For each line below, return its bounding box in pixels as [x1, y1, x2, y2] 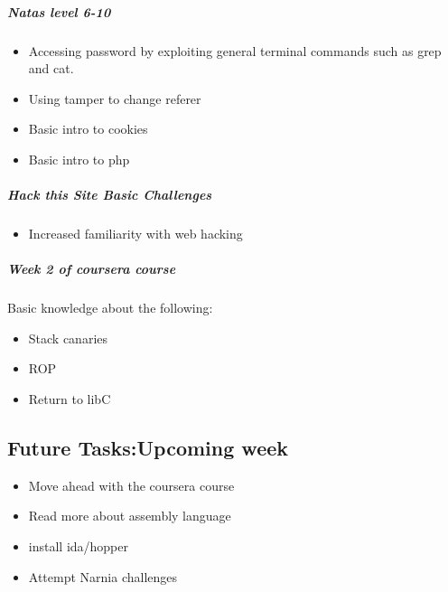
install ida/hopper [28, 537, 129, 556]
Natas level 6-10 [7, 2, 111, 21]
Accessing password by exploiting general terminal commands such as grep [28, 41, 442, 60]
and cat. [28, 59, 74, 78]
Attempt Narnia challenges [28, 567, 178, 586]
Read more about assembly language [28, 506, 231, 525]
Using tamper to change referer [28, 89, 201, 108]
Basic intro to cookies [28, 119, 148, 138]
